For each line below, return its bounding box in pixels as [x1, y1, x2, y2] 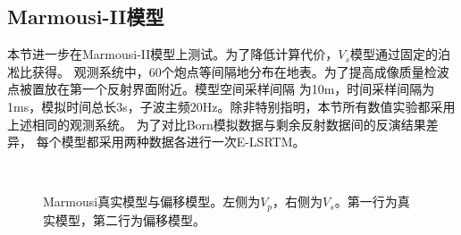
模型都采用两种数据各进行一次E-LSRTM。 [61, 132, 306, 151]
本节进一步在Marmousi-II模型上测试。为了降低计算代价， [7, 45, 339, 63]
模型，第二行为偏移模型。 [54, 210, 205, 229]
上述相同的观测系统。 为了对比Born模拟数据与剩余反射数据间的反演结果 [7, 114, 426, 133]
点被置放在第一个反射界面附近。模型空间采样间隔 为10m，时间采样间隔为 [7, 80, 435, 98]
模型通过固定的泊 [349, 45, 450, 63]
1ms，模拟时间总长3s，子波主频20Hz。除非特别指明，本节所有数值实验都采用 [7, 97, 456, 115]
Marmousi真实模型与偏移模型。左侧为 [43, 192, 261, 211]
